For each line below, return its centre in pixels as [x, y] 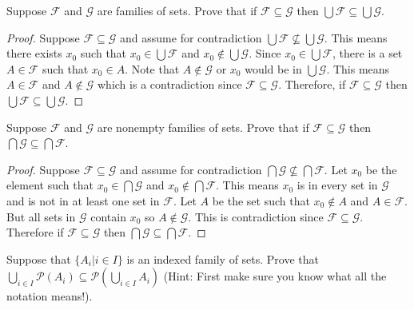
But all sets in [41, 216]
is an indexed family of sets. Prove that [223, 258]
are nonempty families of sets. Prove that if [203, 127]
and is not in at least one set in [83, 200]
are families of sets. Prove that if [177, 10]
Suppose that [39, 258]
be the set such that [261, 200]
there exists [34, 53]
